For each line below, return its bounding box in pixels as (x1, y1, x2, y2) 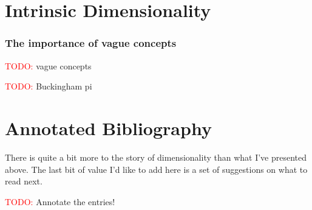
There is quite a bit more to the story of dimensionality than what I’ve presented (5, 150, 307, 163)
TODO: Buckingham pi (5, 80, 92, 93)
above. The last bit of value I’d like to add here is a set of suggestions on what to (5, 163, 308, 175)
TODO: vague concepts (5, 59, 92, 72)
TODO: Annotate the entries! (5, 195, 115, 208)
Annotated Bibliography (5, 115, 212, 140)
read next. (5, 175, 42, 187)
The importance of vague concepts (5, 35, 177, 51)
